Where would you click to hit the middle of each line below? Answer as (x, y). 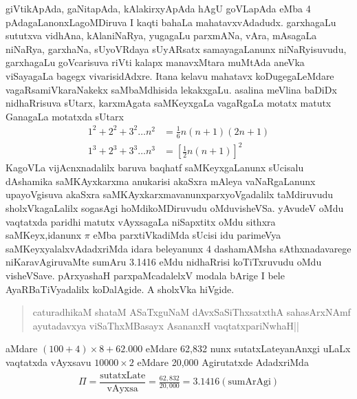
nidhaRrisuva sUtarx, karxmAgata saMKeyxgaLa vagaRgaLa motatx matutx (169, 103)
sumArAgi (249, 382)
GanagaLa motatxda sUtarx (65, 116)
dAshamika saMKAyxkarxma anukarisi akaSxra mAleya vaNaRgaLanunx (161, 181)
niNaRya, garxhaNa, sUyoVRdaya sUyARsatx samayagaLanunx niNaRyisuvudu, (176, 48)
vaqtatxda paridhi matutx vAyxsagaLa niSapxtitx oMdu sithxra (141, 221)
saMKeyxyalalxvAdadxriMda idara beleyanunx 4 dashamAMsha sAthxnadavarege (178, 248)
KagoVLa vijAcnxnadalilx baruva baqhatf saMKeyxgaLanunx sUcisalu (155, 168)
